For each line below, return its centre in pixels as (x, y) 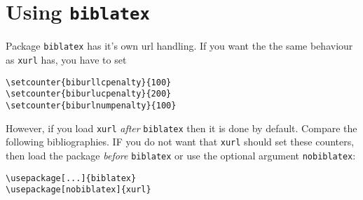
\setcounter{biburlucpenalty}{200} (89, 94)
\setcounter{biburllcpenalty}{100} (89, 82)
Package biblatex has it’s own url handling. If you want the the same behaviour (179, 46)
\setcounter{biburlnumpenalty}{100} (91, 105)
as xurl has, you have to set (66, 59)
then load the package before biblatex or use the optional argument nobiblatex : (181, 155)
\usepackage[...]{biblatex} (71, 178)
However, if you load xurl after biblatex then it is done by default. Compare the (181, 128)
